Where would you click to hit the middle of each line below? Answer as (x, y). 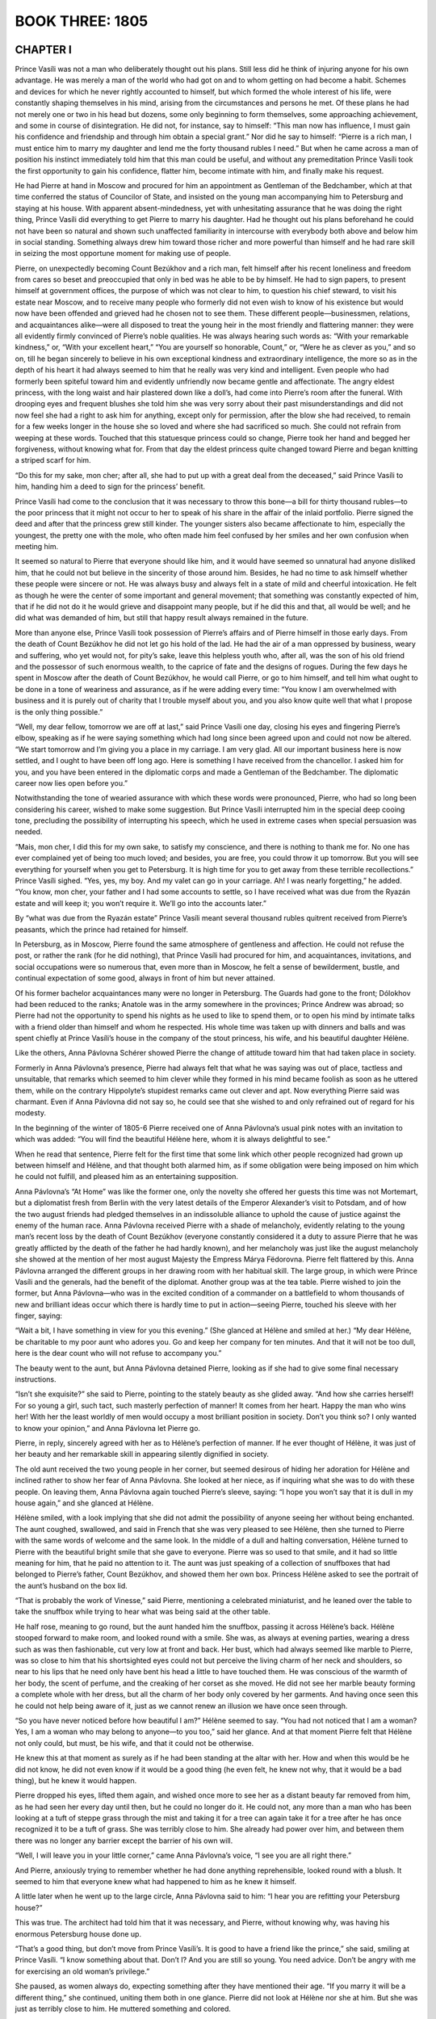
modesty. (30, 1113)
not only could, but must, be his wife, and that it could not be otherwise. (134, 1743)
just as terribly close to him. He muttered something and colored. (123, 2009)
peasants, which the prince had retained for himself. (102, 930)
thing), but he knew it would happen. (76, 1780)
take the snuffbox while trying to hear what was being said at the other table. (143, 1612)
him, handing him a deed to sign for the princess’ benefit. (110, 487)
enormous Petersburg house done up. (78, 1933)
